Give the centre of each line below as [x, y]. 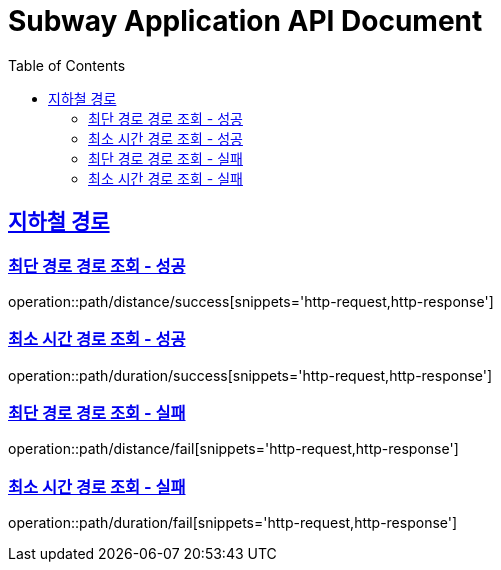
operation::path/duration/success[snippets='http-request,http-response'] [250, 375]
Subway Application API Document [245, 21]
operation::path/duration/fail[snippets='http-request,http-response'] [233, 523]
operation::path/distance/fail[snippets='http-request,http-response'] [233, 449]
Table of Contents [67, 65]
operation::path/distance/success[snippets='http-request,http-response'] [251, 301]
